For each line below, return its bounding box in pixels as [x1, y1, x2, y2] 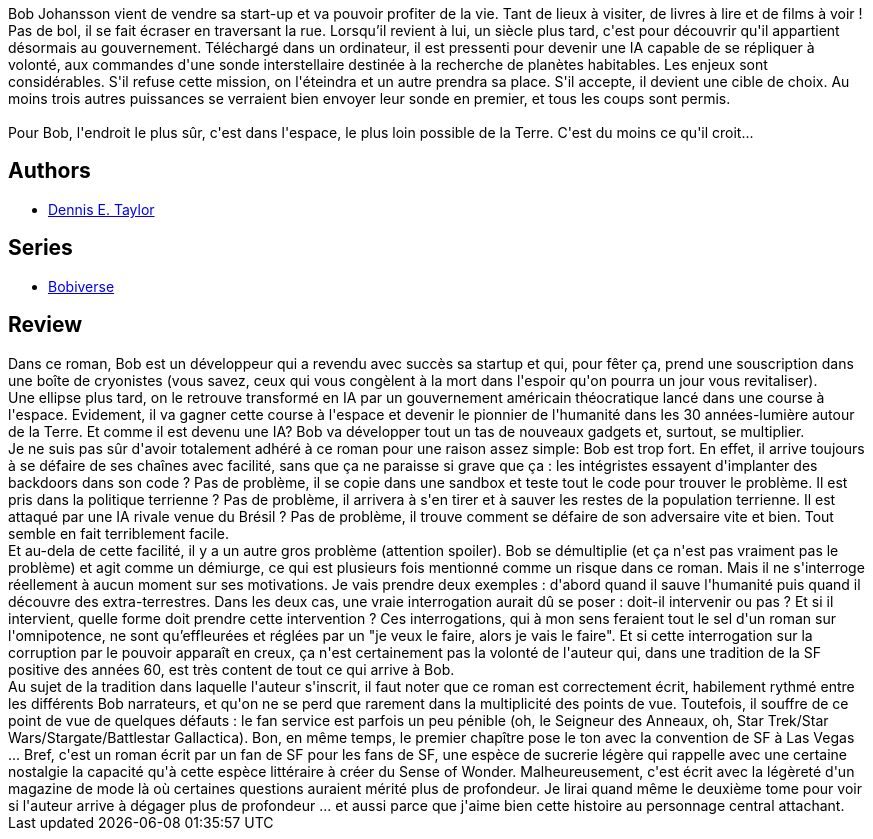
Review [8, 312, 83, 338]
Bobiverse [48, 277, 115, 295]
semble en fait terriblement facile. [8, 524, 230, 542]
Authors [8, 158, 91, 184]
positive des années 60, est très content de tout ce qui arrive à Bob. [8, 660, 455, 678]
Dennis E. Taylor [48, 200, 155, 218]
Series [8, 235, 73, 261]
